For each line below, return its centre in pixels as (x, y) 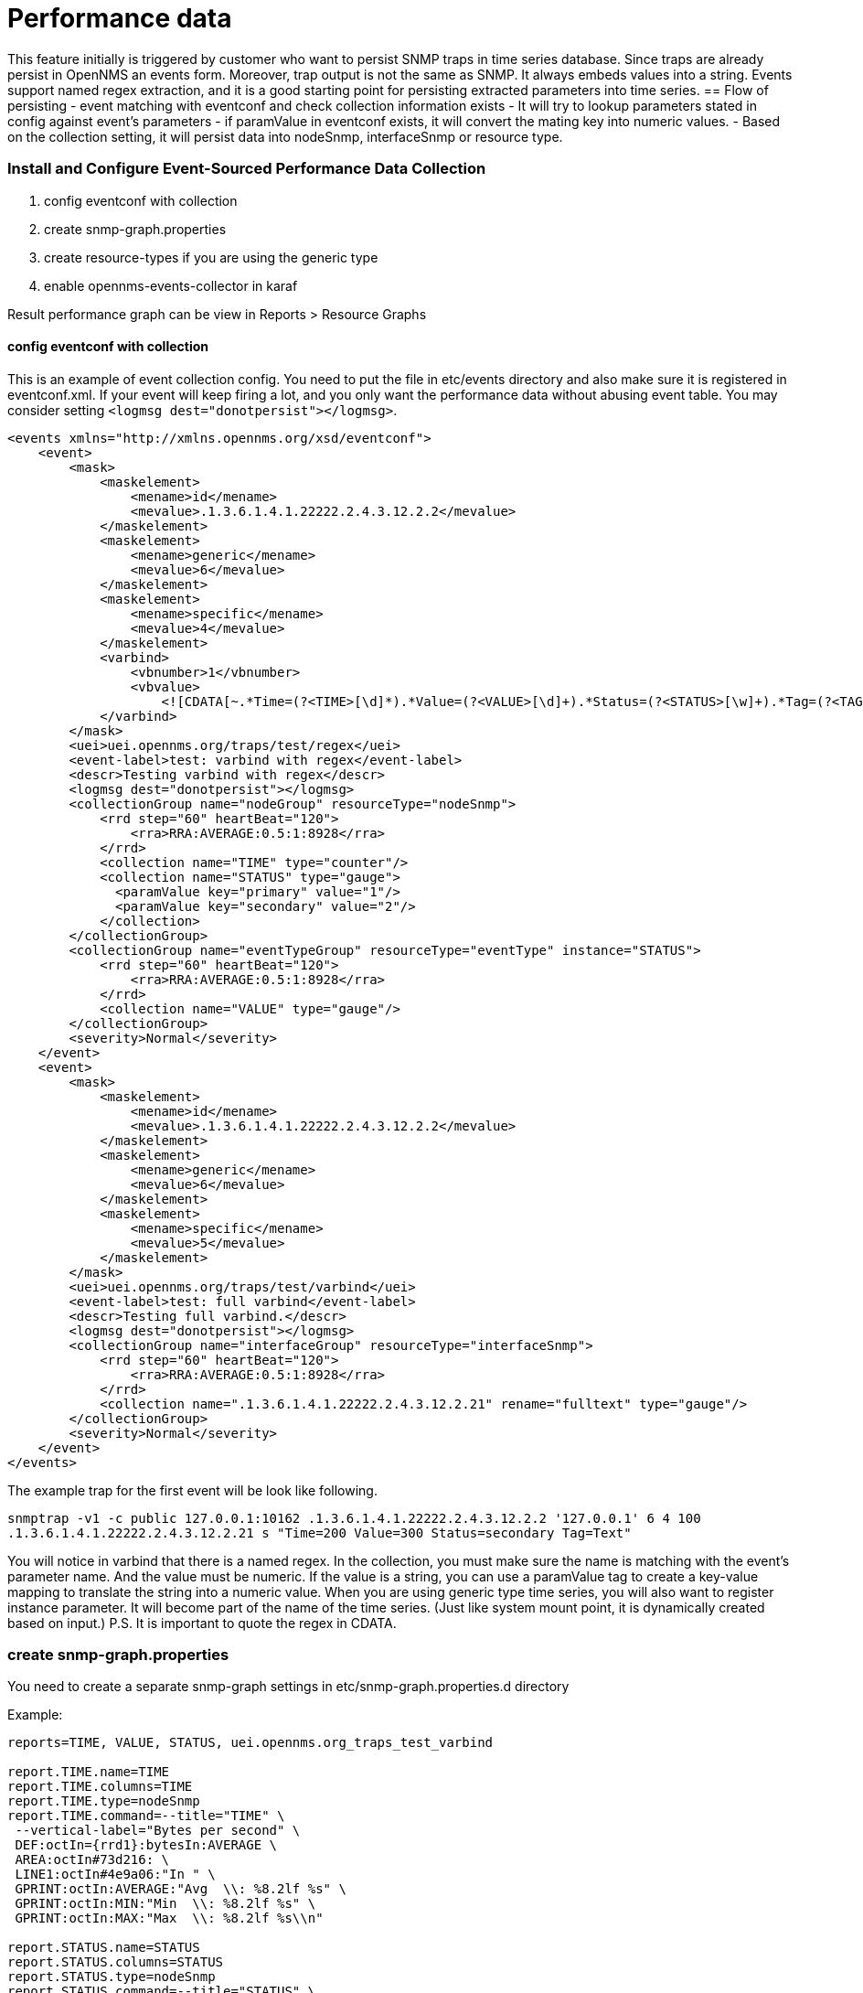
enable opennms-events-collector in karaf (171, 285)
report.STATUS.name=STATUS (104, 1948)
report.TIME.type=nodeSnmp (104, 1801)
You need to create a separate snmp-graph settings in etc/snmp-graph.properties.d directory (288, 1687)
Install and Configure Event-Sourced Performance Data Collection (247, 169)
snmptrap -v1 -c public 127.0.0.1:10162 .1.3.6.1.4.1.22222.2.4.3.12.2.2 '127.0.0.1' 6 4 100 (354, 1518)
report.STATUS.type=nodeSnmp (112, 1977)
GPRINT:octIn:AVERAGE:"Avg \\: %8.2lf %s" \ (181, 1889)
